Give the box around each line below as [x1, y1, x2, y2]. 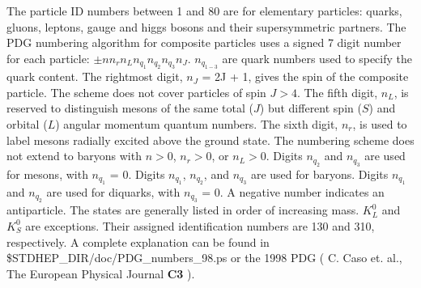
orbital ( [6, 115, 48, 132]
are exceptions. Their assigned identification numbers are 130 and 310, [25, 217, 375, 234]
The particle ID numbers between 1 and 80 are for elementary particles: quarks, [6, 2, 402, 19]
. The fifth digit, [296, 83, 378, 100]
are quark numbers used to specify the [222, 49, 412, 66]
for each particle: [6, 49, 90, 66]
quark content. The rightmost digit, [6, 68, 183, 85]
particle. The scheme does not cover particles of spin [6, 83, 266, 100]
